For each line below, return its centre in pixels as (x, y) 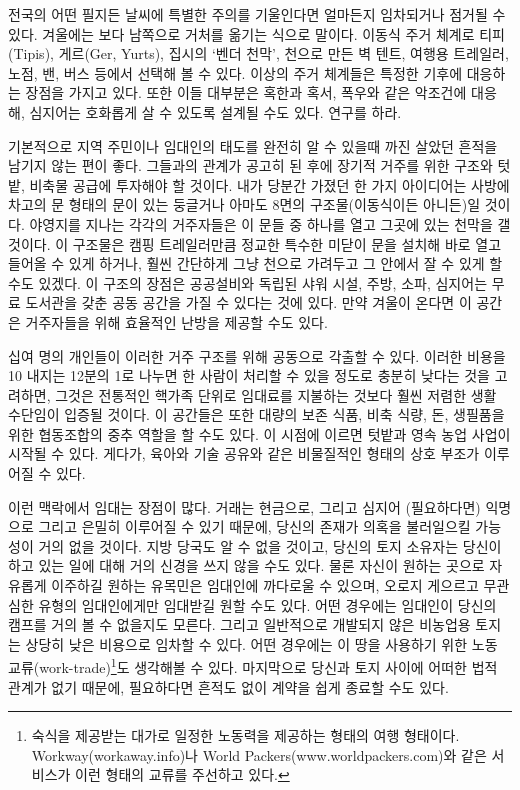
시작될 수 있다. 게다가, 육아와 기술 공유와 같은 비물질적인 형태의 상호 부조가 (244, 453)
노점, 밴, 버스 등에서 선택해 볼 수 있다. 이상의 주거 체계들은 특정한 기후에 (235, 72)
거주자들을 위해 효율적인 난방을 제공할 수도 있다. (176, 321)
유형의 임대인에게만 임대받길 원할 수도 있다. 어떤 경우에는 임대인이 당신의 (267, 604)
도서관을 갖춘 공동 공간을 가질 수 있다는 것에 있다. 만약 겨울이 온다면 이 (248, 302)
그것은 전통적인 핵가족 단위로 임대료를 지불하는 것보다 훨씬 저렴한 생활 (276, 394)
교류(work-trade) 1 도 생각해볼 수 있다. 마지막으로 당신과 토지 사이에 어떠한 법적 (253, 666)
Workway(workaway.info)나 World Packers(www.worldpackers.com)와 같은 (259, 754)
